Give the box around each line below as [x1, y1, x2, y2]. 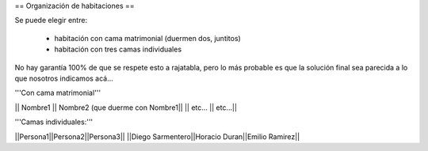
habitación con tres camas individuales [54, 44, 182, 55]
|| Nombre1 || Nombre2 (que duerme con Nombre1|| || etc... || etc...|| [14, 103, 238, 112]
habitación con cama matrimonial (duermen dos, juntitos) [54, 33, 241, 43]
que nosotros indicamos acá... [14, 74, 114, 83]
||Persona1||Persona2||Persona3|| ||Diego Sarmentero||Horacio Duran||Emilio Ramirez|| [14, 131, 300, 142]
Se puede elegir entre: [14, 16, 87, 25]
